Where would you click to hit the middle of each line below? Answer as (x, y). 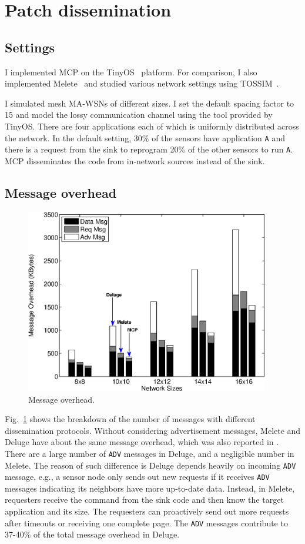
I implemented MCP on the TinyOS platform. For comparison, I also (131, 72)
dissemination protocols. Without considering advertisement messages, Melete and (153, 430)
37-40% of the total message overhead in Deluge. (92, 534)
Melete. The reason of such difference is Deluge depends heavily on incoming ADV (150, 465)
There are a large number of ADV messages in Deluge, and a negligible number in (150, 453)
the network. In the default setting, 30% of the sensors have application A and (145, 137)
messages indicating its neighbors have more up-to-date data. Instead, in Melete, (150, 488)
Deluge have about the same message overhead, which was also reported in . (142, 442)
